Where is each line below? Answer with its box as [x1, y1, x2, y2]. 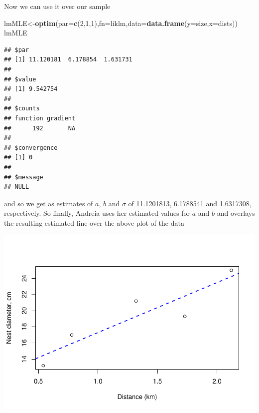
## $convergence [4, 144, 58, 151]
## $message [4, 173, 43, 181]
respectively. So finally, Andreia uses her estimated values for [4, 208, 190, 218]
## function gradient [4, 114, 76, 122]
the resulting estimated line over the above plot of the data [4, 217, 184, 228]
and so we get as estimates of [4, 198, 93, 208]
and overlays [217, 208, 255, 218]
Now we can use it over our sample [4, 1, 111, 11]
